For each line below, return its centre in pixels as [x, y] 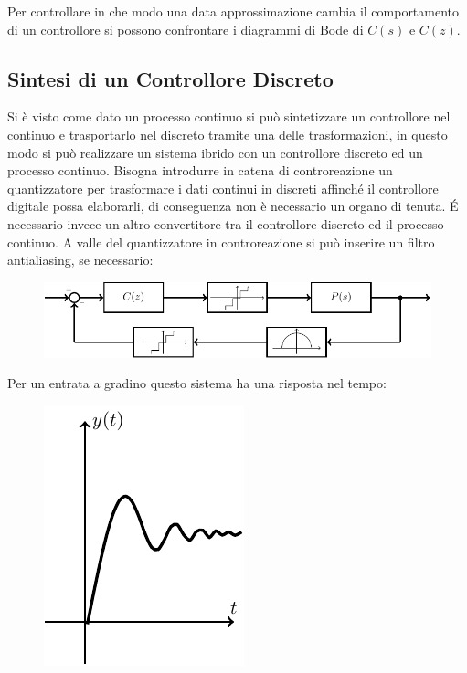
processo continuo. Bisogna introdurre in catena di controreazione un [200, 170]
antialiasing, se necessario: [80, 260]
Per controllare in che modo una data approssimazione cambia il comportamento [233, 11]
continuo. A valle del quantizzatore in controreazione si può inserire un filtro [221, 242]
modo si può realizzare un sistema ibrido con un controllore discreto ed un [215, 152]
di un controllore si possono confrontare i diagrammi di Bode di [186, 29]
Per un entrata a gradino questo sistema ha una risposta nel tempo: [197, 383]
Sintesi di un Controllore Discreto [170, 78]
